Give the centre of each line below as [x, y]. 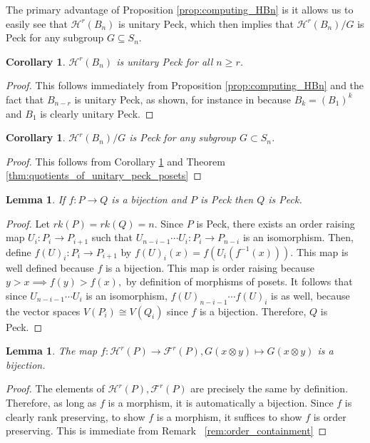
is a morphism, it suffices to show [229, 416]
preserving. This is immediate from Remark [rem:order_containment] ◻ [166, 431]
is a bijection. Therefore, [253, 311]
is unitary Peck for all [165, 61]
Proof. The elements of [55, 388]
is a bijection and [149, 199]
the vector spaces [43, 311]
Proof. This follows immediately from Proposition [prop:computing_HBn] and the [185, 85]
